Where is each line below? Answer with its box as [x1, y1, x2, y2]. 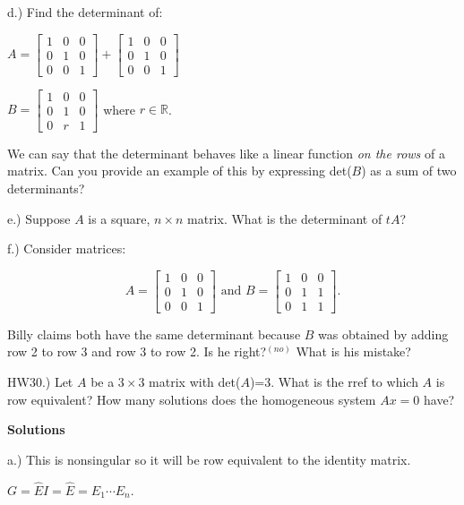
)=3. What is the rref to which [249, 372, 418, 391]
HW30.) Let [7, 372, 73, 391]
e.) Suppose [7, 209, 71, 227]
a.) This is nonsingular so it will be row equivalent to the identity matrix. [7, 449, 411, 468]
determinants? [7, 178, 85, 197]
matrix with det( [149, 372, 241, 391]
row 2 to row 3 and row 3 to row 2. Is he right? [7, 342, 267, 361]
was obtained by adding [318, 324, 449, 343]
